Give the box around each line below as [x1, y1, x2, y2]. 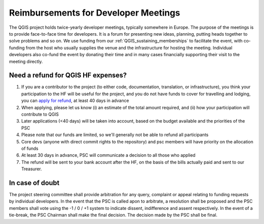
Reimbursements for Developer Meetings [9, 7, 180, 18]
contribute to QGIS [21, 111, 59, 117]
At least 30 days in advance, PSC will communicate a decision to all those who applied [21, 152, 196, 158]
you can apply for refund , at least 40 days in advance [21, 98, 129, 103]
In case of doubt [9, 179, 60, 187]
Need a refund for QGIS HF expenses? [9, 71, 127, 80]
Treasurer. [21, 166, 42, 172]
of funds [21, 145, 39, 151]
